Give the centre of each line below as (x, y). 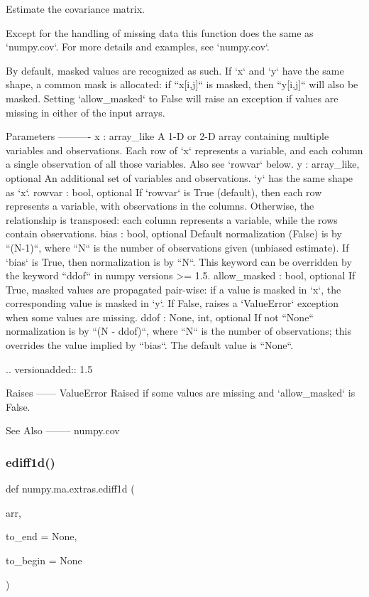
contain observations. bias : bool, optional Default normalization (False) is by (174, 233)
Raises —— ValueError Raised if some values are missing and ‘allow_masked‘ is (181, 393)
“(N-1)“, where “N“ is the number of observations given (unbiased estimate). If (177, 247)
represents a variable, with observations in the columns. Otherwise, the (160, 206)
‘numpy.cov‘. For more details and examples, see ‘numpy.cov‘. (138, 47)
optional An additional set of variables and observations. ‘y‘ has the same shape (180, 177)
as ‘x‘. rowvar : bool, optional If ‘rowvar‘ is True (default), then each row (164, 192)
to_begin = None (44, 560)
